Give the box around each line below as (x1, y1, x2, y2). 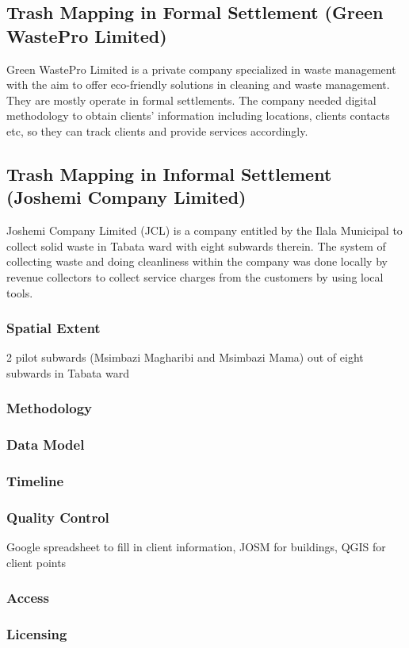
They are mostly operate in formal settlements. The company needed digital (6, 91, 377, 108)
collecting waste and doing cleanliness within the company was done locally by (6, 253, 388, 270)
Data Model (6, 435, 85, 454)
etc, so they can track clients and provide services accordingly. (6, 122, 308, 139)
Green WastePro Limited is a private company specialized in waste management (6, 60, 396, 77)
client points (6, 554, 67, 570)
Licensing (6, 624, 67, 644)
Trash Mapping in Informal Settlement (6, 161, 332, 186)
